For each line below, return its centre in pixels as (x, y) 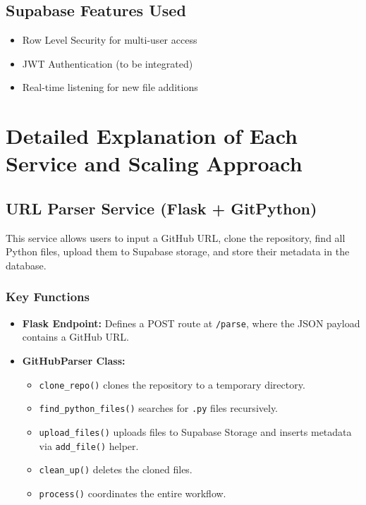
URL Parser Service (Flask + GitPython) (161, 208)
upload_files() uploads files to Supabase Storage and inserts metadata (195, 431)
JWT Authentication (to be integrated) (108, 63)
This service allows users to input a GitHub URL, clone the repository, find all (176, 237)
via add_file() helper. (89, 445)
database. (26, 265)
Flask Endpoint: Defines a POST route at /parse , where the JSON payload (191, 323)
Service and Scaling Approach (154, 163)
